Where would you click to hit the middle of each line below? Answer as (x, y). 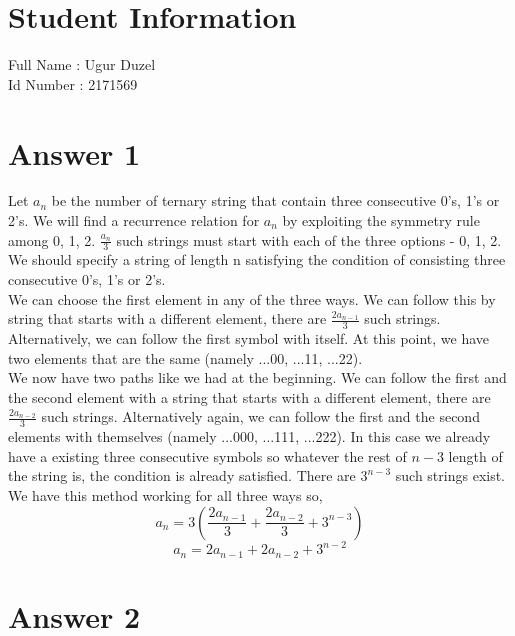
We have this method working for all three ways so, (165, 495)
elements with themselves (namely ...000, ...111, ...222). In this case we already (249, 436)
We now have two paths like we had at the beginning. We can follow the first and (257, 377)
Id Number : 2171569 (73, 83)
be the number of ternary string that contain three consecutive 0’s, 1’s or (275, 200)
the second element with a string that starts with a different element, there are (249, 396)
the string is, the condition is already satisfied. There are (182, 475)
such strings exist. (450, 475)
